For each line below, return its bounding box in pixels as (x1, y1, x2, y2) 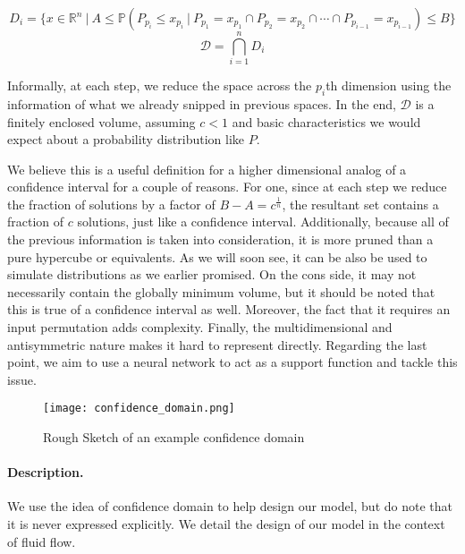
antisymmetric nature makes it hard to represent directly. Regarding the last (7, 335, 427, 354)
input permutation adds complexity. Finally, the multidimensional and (7, 318, 393, 337)
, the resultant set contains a (282, 194, 439, 213)
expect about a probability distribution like (7, 130, 245, 149)
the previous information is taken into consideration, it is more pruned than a (7, 230, 434, 249)
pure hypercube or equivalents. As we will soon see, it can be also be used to (7, 247, 427, 266)
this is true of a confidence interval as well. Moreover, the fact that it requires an (7, 300, 451, 319)
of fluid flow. (7, 532, 76, 550)
